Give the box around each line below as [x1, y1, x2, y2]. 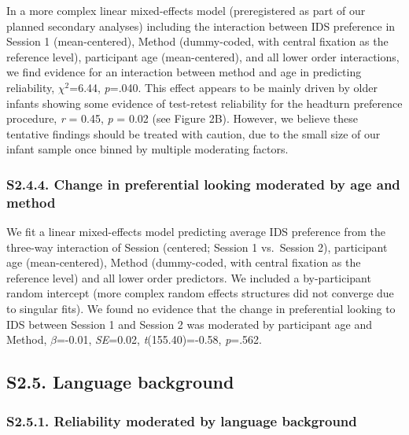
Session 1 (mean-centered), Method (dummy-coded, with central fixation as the [6, 33, 389, 50]
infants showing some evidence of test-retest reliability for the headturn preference [6, 94, 403, 111]
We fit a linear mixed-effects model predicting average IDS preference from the [6, 223, 385, 240]
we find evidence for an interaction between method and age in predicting [6, 64, 362, 80]
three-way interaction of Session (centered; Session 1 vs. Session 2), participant [6, 238, 388, 255]
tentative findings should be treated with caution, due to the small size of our [6, 125, 381, 142]
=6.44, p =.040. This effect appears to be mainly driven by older [69, 79, 378, 95]
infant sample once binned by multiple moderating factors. [6, 141, 289, 157]
